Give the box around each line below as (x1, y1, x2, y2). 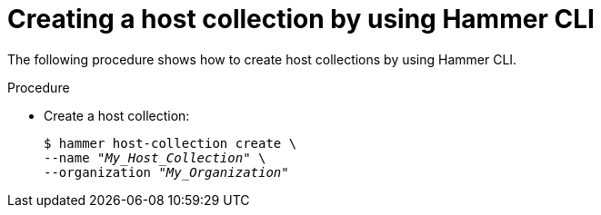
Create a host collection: (44, 107, 190, 123)
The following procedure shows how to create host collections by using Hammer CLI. (7, 51, 517, 67)
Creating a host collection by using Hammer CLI (7, 4, 595, 34)
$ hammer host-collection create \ (44, 135, 297, 151)
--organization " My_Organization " (44, 164, 289, 180)
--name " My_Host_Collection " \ (44, 150, 266, 165)
